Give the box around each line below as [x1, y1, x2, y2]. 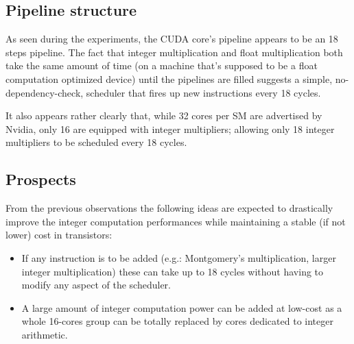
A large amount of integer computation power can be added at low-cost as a [21, 300, 342, 315]
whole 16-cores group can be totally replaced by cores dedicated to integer [21, 314, 333, 328]
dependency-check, [5, 85, 84, 99]
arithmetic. [21, 327, 68, 341]
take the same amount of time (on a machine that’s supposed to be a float [5, 58, 318, 73]
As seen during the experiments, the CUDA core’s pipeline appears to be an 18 [5, 32, 338, 46]
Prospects [5, 169, 76, 190]
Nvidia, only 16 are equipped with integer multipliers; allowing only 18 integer [5, 121, 335, 136]
